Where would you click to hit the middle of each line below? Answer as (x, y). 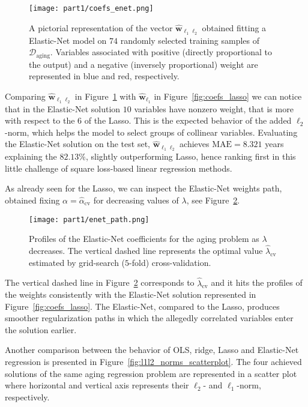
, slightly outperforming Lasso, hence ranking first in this (191, 156)
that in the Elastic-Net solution (63, 108)
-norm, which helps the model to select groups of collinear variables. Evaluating (151, 132)
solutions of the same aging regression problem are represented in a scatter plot (151, 373)
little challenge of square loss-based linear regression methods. (119, 168)
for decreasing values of (136, 200)
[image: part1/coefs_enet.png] (91, 8)
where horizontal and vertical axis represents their (97, 385)
